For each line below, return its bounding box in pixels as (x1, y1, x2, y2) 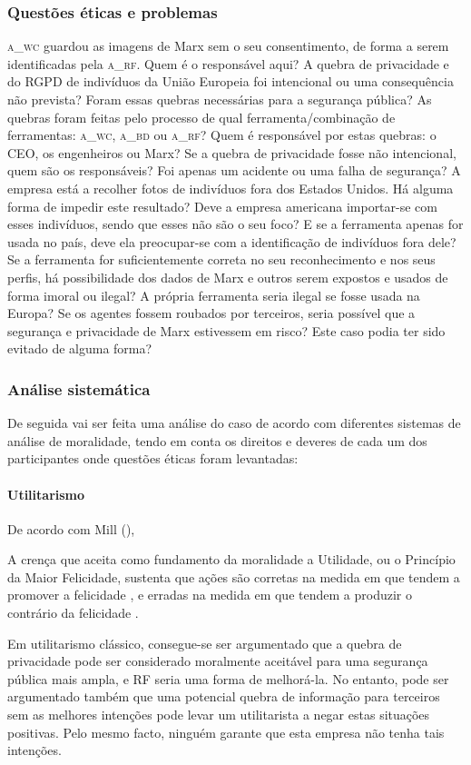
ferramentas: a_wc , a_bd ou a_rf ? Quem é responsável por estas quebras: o (7, 125, 437, 144)
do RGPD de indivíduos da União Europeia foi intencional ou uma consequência (7, 72, 454, 91)
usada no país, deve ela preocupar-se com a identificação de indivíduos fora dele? (7, 232, 456, 251)
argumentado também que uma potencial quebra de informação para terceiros (7, 687, 440, 706)
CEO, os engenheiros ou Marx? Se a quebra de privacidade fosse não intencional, (7, 143, 456, 162)
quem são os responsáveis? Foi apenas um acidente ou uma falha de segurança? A (7, 161, 461, 180)
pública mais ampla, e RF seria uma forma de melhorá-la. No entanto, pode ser (7, 669, 449, 688)
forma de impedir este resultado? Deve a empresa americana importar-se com (7, 196, 437, 215)
